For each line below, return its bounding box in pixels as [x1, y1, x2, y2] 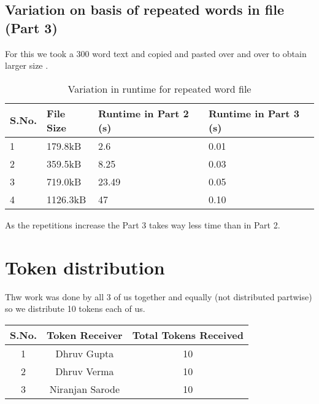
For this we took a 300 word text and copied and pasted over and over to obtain [5, 47, 307, 60]
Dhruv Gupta [55, 346, 114, 360]
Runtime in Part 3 [208, 106, 299, 120]
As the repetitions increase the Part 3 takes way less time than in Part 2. [5, 218, 280, 231]
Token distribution [5, 254, 165, 279]
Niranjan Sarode [49, 381, 120, 396]
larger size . [5, 59, 48, 72]
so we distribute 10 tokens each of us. [5, 302, 145, 315]
